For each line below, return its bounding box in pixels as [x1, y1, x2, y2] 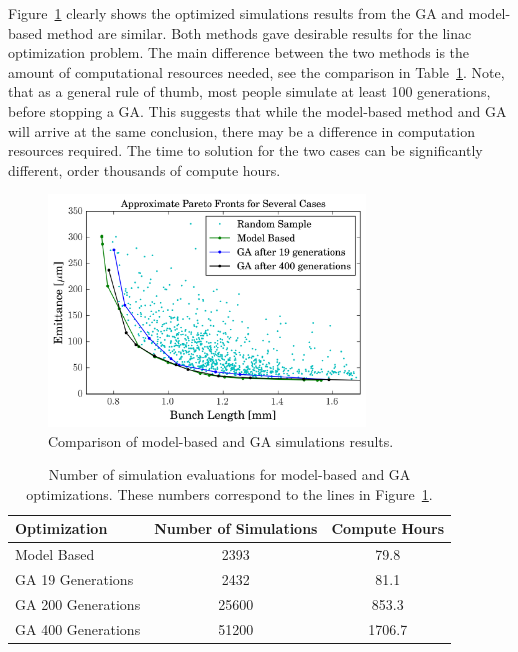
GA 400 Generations [15, 618, 141, 639]
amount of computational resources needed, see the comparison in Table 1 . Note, [8, 61, 505, 82]
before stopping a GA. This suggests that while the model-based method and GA [8, 100, 507, 121]
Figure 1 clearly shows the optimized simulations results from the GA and [8, 3, 464, 23]
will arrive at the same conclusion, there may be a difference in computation [8, 120, 475, 141]
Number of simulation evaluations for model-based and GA [48, 464, 411, 485]
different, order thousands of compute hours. [8, 159, 281, 180]
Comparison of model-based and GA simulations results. [48, 430, 394, 451]
